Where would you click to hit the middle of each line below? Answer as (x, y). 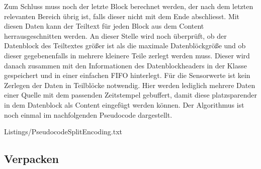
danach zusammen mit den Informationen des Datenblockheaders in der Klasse (125, 65)
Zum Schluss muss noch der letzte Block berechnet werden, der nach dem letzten (129, 6)
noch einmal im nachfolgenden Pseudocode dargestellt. (88, 114)
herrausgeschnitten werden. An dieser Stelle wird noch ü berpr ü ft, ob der (115, 35)
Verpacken (32, 159)
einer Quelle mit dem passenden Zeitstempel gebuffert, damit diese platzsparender (130, 95)
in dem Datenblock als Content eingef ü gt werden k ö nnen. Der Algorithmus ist (124, 104)
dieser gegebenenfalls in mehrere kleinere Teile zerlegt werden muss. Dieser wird (127, 55)
